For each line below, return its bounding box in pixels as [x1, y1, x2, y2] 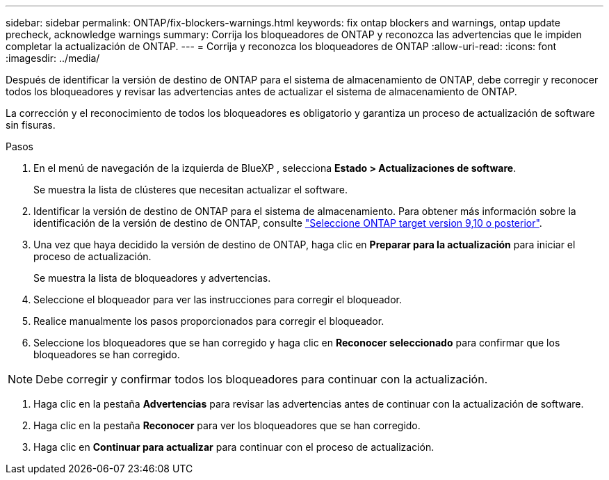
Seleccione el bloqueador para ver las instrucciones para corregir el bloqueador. [33, 294, 402, 305]
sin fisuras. [6, 119, 56, 131]
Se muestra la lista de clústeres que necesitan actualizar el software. [33, 184, 348, 195]
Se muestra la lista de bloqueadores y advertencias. [33, 272, 271, 284]
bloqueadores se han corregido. [33, 349, 180, 360]
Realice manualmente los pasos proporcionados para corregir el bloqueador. [33, 315, 384, 327]
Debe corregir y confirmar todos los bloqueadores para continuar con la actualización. [35, 372, 488, 386]
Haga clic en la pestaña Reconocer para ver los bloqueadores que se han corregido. [33, 419, 421, 431]
